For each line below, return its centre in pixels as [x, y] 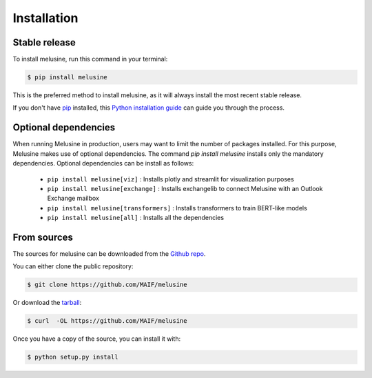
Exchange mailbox [73, 198]
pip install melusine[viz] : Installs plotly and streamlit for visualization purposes [170, 179]
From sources [43, 237]
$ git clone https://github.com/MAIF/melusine [107, 285]
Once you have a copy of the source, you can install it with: [97, 339]
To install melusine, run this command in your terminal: [90, 59]
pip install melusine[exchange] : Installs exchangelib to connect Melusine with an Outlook [185, 188]
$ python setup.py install [73, 357]
